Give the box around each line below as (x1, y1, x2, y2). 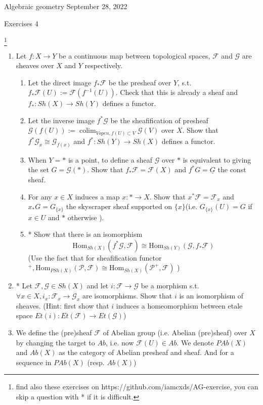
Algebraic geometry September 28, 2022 (4, 1, 127, 11)
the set (28, 164, 49, 175)
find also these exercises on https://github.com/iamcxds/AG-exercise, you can (16, 381, 258, 392)
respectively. (84, 60, 122, 71)
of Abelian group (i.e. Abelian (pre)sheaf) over (103, 327, 247, 338)
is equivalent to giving (183, 154, 251, 165)
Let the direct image (28, 77, 92, 87)
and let (86, 280, 109, 291)
